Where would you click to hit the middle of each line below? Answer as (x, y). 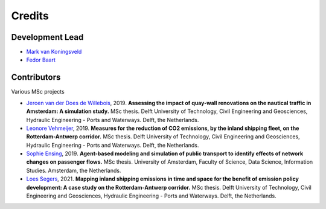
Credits (30, 16)
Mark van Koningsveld (54, 52)
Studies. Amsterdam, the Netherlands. (74, 170)
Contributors (36, 78)
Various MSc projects (38, 92)
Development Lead (47, 37)
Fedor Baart (41, 60)
